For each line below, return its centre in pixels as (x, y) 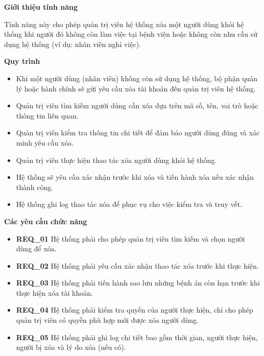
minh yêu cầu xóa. (45, 142)
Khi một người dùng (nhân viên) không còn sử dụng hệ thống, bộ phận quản (137, 78)
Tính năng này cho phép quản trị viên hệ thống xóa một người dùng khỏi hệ (124, 24)
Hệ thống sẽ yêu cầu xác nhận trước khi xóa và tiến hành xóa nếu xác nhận (135, 177)
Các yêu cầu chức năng (46, 221)
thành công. (35, 187)
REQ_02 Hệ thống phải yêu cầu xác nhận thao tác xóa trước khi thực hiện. (137, 265)
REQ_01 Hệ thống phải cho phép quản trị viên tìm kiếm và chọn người (130, 238)
